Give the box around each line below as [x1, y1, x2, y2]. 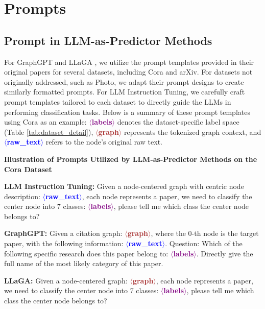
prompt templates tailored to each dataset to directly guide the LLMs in [4, 96, 231, 107]
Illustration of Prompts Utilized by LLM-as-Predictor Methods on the [4, 153, 257, 164]
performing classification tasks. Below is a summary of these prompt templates [4, 106, 250, 117]
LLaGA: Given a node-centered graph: [4, 275, 128, 286]
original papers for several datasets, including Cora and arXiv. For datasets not [4, 66, 253, 77]
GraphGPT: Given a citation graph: [4, 228, 123, 239]
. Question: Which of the [165, 238, 243, 249]
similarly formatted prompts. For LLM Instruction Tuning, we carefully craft [4, 86, 245, 97]
